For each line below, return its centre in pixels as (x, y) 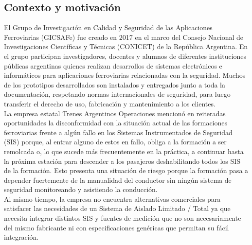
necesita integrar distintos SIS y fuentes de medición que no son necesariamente (123, 218)
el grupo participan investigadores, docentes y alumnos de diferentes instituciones (125, 56)
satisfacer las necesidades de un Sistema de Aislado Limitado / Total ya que (117, 208)
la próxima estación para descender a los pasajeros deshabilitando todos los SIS (122, 161)
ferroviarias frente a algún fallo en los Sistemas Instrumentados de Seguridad (118, 132)
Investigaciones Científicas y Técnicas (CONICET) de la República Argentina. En (126, 46)
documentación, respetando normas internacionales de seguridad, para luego (117, 94)
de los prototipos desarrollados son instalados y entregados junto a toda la (115, 84)
